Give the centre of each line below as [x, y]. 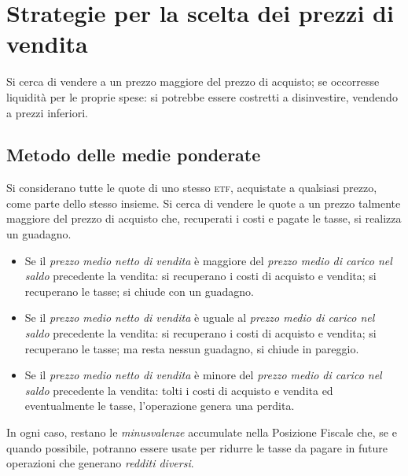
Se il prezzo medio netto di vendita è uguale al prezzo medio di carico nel [200, 317]
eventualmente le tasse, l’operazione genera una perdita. [160, 406]
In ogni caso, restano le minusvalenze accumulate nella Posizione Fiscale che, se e [202, 432]
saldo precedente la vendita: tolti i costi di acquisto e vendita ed [179, 390]
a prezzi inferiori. [47, 112]
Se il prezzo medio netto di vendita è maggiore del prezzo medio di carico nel [208, 260]
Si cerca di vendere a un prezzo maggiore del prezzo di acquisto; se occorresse [193, 81]
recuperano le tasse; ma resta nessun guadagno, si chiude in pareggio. [192, 348]
